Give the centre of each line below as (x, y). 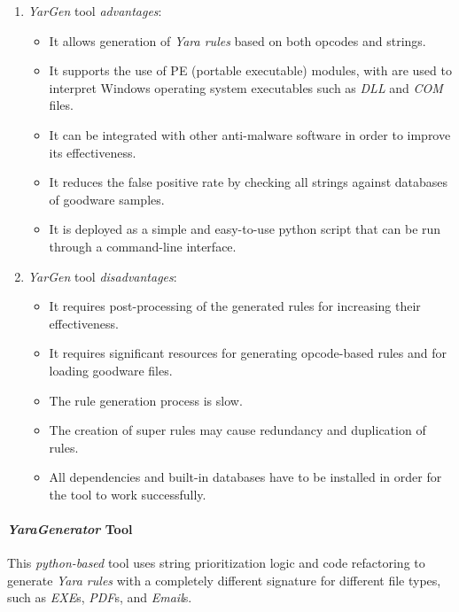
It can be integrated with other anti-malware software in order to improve (250, 134)
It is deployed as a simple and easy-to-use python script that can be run (245, 229)
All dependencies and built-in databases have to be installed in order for (245, 477)
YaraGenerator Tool (70, 529)
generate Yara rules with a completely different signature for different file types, (224, 580)
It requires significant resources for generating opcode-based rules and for (248, 353)
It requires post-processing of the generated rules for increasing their (235, 306)
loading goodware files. (111, 370)
